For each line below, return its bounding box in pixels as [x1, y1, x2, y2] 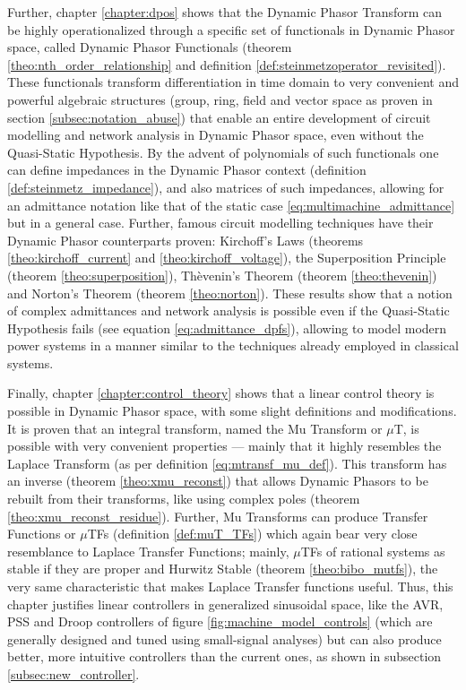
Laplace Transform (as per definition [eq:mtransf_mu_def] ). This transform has [7, 453, 447, 472]
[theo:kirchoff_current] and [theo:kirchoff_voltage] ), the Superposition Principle [7, 248, 446, 267]
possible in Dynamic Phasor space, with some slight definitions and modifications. [7, 401, 457, 420]
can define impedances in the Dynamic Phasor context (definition [7, 160, 367, 179]
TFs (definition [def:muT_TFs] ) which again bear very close [87, 524, 418, 543]
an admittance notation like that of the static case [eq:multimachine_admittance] [7, 195, 455, 214]
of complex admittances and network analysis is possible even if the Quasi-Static [7, 301, 450, 320]
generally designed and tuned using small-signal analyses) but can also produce [7, 629, 442, 648]
